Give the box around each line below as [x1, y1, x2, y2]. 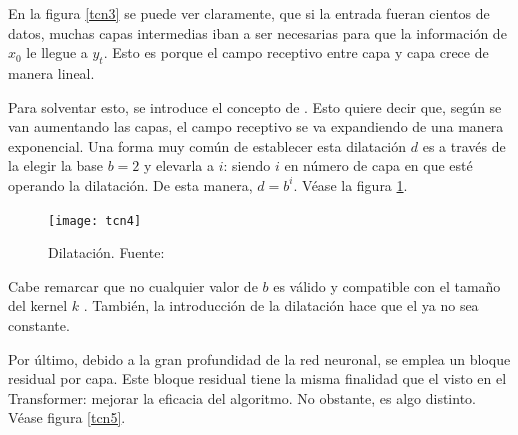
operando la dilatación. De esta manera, [8, 174, 253, 195]
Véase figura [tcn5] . [8, 407, 126, 428]
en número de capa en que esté [284, 155, 473, 176]
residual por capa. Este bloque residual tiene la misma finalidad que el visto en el [8, 368, 507, 389]
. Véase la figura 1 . [293, 174, 408, 195]
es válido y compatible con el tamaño [273, 275, 501, 296]
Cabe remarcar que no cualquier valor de [8, 275, 258, 296]
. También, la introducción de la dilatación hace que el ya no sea [83, 295, 479, 316]
